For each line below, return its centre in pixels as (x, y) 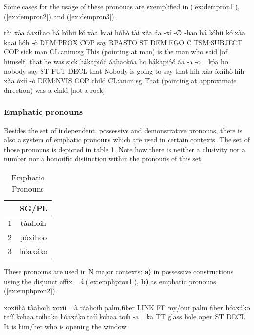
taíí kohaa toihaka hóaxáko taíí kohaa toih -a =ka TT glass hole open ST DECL (125, 317)
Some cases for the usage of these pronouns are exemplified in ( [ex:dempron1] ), (122, 6)
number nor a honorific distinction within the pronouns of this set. (104, 159)
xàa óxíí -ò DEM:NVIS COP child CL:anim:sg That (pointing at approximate (120, 80)
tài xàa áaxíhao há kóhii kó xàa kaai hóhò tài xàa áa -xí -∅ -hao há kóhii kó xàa (125, 33)
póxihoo (34, 237)
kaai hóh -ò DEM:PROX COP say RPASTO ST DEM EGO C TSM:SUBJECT (123, 42)
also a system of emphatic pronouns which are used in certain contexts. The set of (127, 140)
